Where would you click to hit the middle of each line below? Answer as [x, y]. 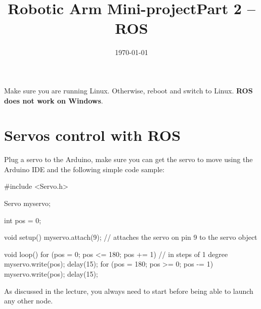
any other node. [29, 301]
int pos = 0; [23, 220]
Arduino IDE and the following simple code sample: [84, 169]
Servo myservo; [27, 203]
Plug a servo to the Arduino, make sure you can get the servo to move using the [128, 159]
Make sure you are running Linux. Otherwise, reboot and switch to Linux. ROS [128, 90]
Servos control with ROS [93, 135]
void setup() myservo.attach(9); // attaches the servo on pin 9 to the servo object [131, 237]
